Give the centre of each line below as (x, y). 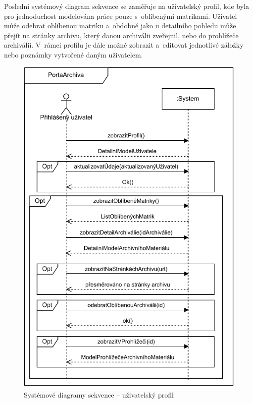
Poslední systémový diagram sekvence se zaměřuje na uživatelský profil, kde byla (127, 6)
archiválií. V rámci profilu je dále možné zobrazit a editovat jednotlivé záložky (124, 45)
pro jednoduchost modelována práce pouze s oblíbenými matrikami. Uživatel (121, 16)
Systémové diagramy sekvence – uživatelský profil (99, 395)
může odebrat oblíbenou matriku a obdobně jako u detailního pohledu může (120, 26)
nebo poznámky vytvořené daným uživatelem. (74, 54)
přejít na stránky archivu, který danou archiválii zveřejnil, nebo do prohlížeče (121, 35)
